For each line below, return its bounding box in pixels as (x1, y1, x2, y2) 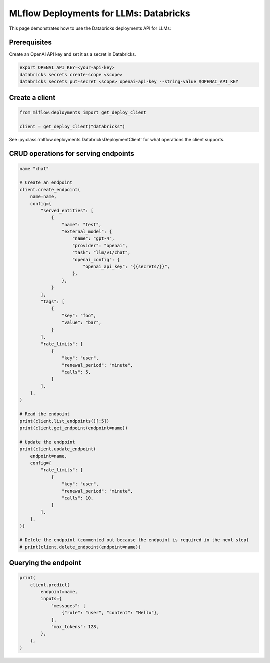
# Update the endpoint (19, 439, 75, 445)
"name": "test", (61, 222, 102, 227)
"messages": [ (51, 603, 86, 608)
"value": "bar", (61, 320, 102, 325)
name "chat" (19, 166, 49, 171)
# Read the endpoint (19, 411, 70, 417)
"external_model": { (61, 229, 112, 235)
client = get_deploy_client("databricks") (19, 123, 125, 129)
